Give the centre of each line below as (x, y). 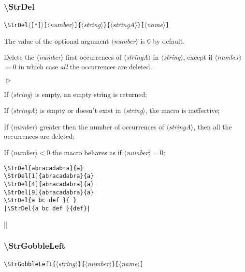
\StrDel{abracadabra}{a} (44, 168)
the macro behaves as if (87, 152)
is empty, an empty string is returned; (91, 94)
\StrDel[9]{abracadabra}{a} (49, 192)
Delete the (19, 57)
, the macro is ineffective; (182, 110)
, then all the (213, 126)
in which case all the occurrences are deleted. (85, 67)
